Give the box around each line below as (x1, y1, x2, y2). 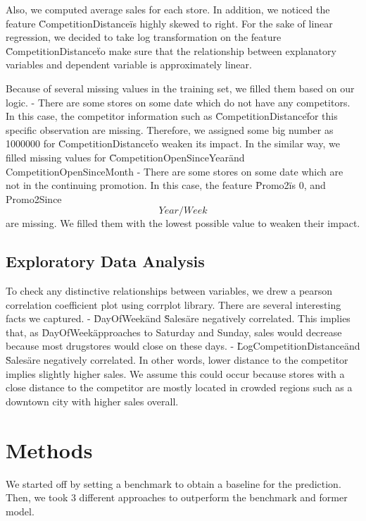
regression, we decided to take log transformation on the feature (6, 30, 282, 44)
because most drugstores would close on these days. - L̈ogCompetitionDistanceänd (6, 338, 360, 353)
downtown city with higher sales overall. (6, 393, 179, 408)
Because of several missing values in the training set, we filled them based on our (6, 80, 355, 95)
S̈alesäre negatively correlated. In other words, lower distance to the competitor (6, 353, 348, 367)
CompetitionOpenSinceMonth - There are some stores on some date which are (6, 164, 343, 178)
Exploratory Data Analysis (6, 250, 205, 272)
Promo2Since (6, 191, 62, 206)
